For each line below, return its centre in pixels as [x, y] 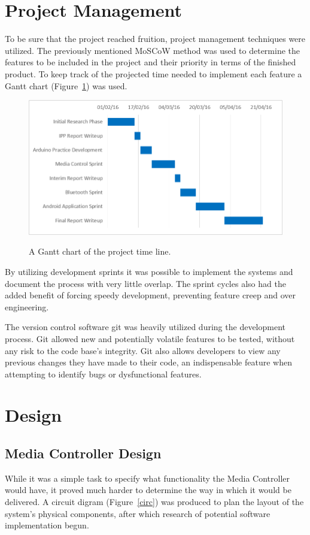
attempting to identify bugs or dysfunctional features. [103, 374]
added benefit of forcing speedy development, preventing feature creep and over [151, 295]
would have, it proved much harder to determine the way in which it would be [148, 490]
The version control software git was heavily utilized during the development [145, 327]
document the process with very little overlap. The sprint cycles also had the [145, 283]
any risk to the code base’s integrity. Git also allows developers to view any [143, 350]
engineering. [27, 306]
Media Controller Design [83, 453]
